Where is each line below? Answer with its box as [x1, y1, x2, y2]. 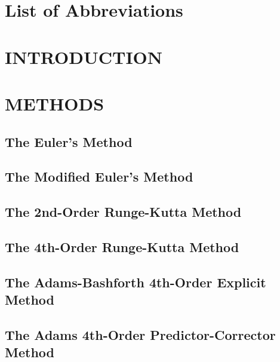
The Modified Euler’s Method [5, 167, 193, 186]
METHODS [5, 91, 104, 115]
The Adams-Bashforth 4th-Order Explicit [5, 272, 266, 291]
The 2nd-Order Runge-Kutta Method [5, 203, 242, 221]
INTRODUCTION [5, 44, 163, 69]
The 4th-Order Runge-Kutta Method [5, 237, 239, 256]
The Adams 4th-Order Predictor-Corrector [5, 325, 276, 343]
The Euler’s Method [5, 132, 133, 151]
